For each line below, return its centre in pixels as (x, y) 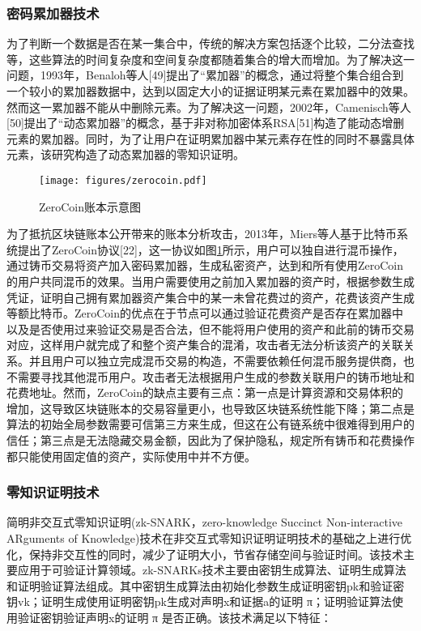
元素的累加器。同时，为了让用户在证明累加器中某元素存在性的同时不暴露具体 (210, 138)
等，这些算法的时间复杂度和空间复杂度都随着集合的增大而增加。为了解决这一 (210, 59)
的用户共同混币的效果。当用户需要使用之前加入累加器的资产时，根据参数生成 (210, 281)
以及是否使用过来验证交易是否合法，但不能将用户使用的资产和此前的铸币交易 (210, 328)
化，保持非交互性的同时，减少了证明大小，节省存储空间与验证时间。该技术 (205, 554)
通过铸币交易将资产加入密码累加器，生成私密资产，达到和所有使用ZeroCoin (205, 265)
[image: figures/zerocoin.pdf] (123, 180)
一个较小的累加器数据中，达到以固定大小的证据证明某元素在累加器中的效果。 (210, 91)
